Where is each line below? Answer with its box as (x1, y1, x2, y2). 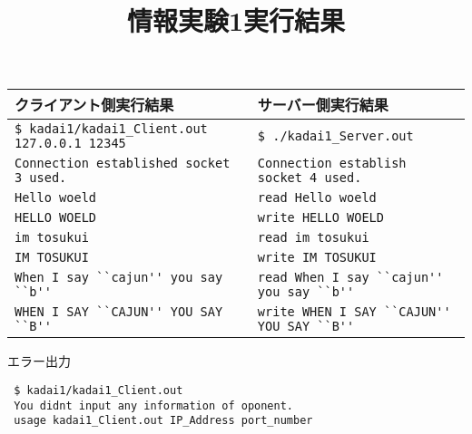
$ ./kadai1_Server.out (257, 129, 414, 144)
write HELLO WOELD (257, 210, 384, 226)
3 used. (15, 170, 67, 186)
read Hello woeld (257, 190, 377, 206)
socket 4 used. (257, 170, 362, 186)
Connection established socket (15, 156, 231, 171)
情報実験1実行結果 (126, 2, 346, 39)
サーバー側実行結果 (257, 94, 388, 116)
